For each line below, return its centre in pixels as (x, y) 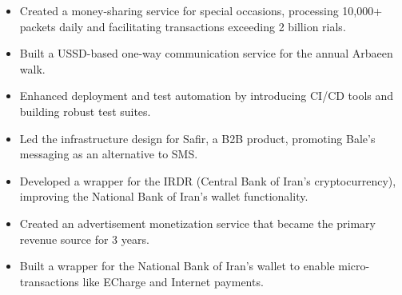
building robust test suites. (85, 111)
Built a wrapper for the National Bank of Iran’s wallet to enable (177, 266)
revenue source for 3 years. (84, 239)
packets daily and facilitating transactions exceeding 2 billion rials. (183, 26)
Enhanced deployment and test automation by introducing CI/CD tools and (207, 96)
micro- (354, 266)
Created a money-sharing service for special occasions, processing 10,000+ (201, 10)
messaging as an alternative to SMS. (109, 154)
